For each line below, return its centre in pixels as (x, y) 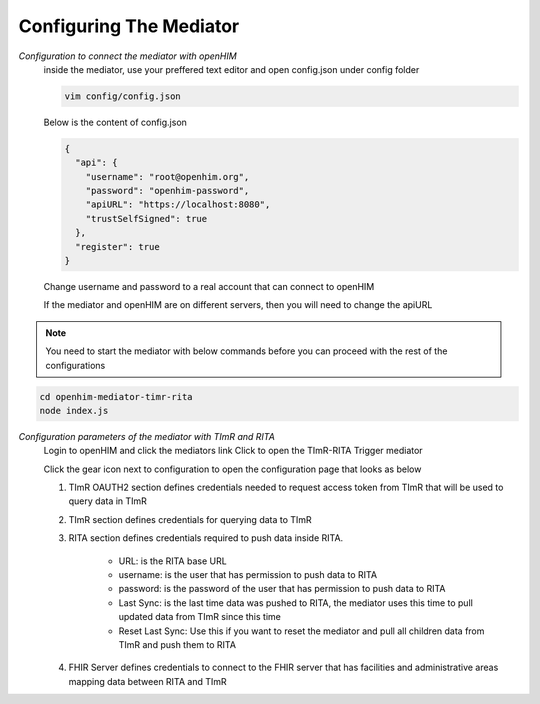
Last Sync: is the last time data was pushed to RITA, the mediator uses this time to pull (296, 602)
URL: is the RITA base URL (172, 561)
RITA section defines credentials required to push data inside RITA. (206, 538)
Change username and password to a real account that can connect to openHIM (209, 286)
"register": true (117, 246)
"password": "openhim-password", (167, 191)
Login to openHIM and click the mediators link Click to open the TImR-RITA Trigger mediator (233, 451)
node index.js (74, 410)
